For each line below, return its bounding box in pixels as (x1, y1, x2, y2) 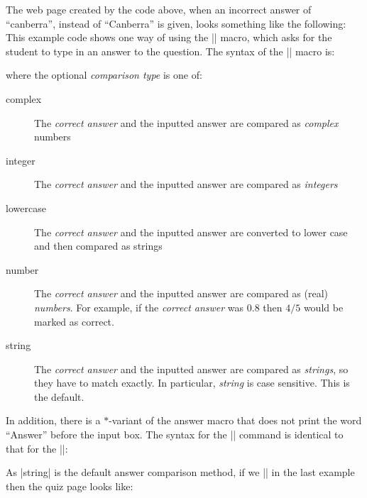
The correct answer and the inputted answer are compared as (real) (34, 286, 329, 301)
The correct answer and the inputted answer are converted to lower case (34, 224, 348, 239)
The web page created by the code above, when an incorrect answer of (6, 2, 312, 16)
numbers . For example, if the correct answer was (34, 299, 244, 314)
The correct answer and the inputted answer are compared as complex (34, 115, 339, 130)
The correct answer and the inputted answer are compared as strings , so (34, 361, 349, 376)
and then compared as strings (34, 238, 163, 253)
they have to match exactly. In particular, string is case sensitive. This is (34, 375, 350, 390)
